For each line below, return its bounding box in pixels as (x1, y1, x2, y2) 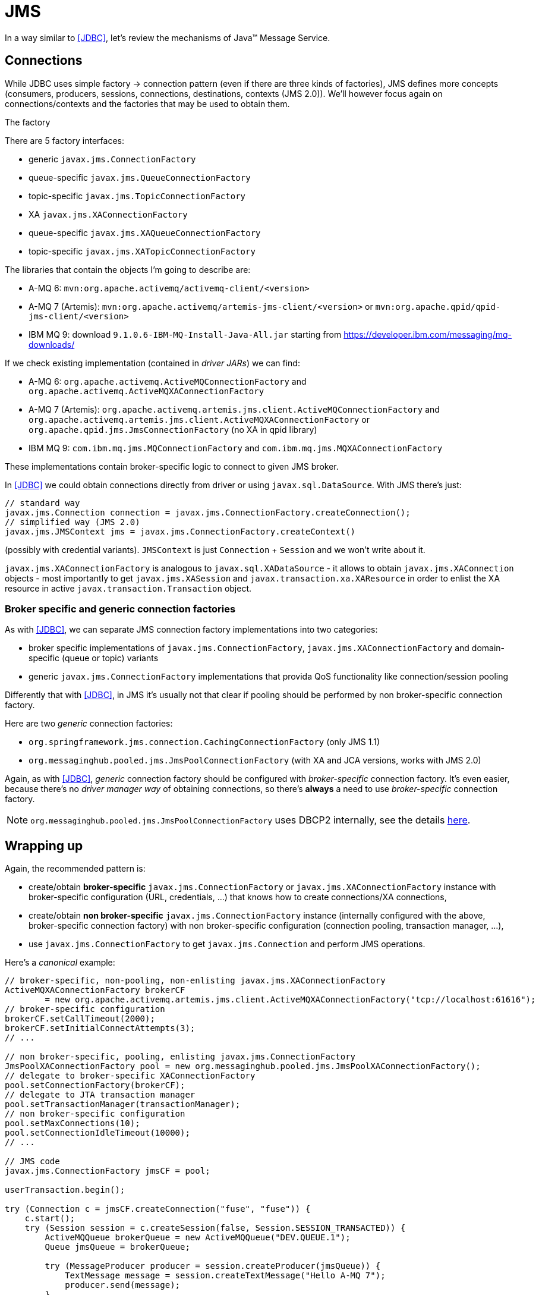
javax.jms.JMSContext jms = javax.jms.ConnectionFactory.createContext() (5, 526, 356, 536)
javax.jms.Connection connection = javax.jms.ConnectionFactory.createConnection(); (5, 507, 411, 517)
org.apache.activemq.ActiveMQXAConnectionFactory (29, 386, 264, 396)
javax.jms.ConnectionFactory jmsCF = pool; (5, 1166, 210, 1176)
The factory (5, 117, 51, 127)
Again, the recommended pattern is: (5, 863, 146, 874)
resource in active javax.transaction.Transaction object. (5, 583, 252, 593)
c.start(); (24, 1214, 75, 1224)
